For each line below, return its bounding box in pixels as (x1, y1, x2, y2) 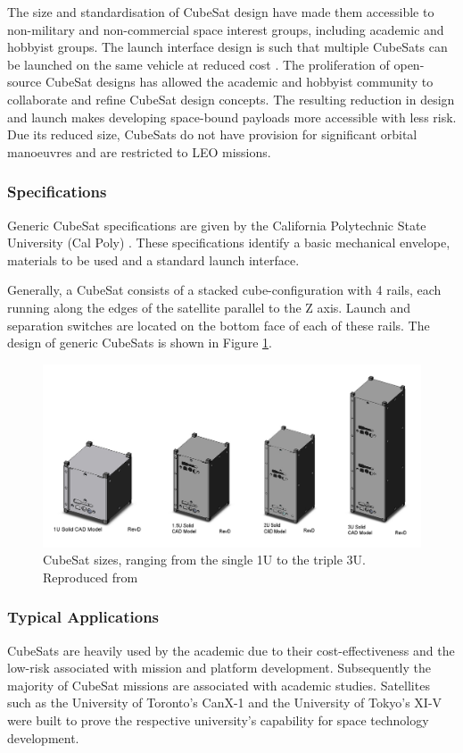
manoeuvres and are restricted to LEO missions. (7, 142, 271, 161)
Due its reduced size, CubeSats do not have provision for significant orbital (7, 125, 418, 144)
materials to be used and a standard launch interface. (7, 250, 300, 269)
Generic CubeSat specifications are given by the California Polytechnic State (7, 215, 426, 234)
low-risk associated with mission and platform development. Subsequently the (7, 658, 431, 677)
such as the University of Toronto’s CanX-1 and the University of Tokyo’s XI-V (7, 693, 442, 712)
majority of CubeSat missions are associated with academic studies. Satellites (7, 675, 430, 694)
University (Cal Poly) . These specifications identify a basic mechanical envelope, (7, 233, 451, 252)
